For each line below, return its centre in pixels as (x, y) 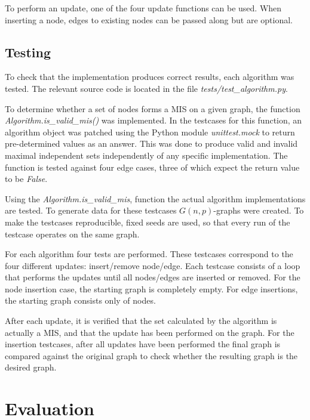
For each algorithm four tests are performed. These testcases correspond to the (149, 254)
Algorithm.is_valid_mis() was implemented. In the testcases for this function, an (154, 120)
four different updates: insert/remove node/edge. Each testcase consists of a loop (153, 265)
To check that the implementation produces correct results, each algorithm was (150, 77)
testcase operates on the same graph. (72, 234)
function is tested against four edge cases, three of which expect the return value (152, 167)
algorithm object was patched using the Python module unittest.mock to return (150, 132)
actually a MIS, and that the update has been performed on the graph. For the (150, 332)
